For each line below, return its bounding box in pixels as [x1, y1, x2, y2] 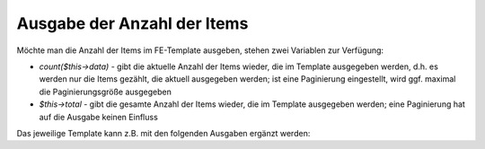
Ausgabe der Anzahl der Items [16, 13, 249, 33]
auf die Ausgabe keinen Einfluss [39, 111, 159, 122]
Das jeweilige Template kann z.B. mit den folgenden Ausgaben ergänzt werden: [16, 127, 311, 138]
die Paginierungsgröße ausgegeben [39, 86, 172, 97]
